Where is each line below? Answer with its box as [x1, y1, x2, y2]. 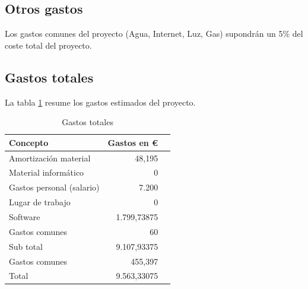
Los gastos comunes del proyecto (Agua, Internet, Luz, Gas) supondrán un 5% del [5, 27, 303, 40]
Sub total [9, 240, 43, 252]
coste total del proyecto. [5, 39, 92, 51]
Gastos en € [107, 136, 158, 148]
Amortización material [9, 151, 91, 164]
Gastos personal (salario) [9, 181, 100, 193]
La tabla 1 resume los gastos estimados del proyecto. [5, 96, 196, 108]
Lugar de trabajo [9, 196, 71, 208]
